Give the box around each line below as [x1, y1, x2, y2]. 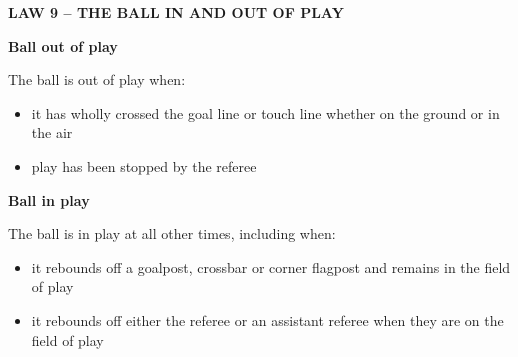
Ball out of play [8, 35, 118, 56]
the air [31, 122, 73, 143]
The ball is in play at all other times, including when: [8, 223, 336, 244]
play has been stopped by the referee [31, 155, 257, 176]
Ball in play [8, 189, 90, 210]
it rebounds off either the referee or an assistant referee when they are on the [31, 309, 504, 330]
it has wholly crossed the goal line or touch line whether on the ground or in [31, 102, 500, 123]
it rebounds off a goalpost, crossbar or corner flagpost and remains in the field [31, 256, 511, 277]
